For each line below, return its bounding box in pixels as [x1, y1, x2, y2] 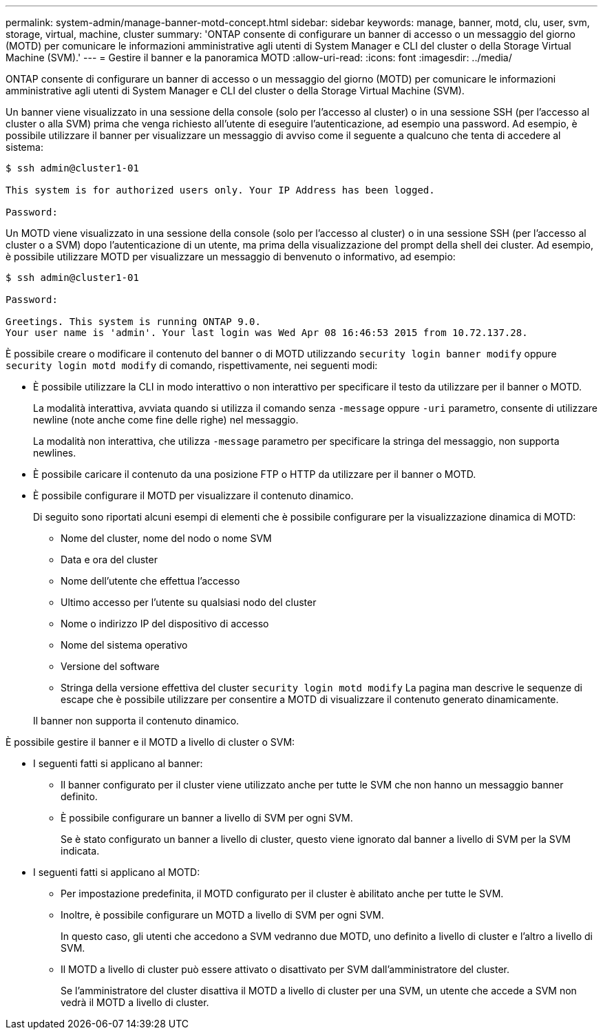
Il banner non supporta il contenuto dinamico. [33, 715, 240, 726]
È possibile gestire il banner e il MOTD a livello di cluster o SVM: [6, 736, 295, 748]
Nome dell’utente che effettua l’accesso [61, 575, 240, 587]
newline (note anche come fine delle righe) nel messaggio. [33, 414, 299, 426]
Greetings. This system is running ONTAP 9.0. [6, 316, 261, 327]
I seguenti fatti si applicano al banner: [33, 757, 203, 769]
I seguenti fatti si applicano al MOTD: [33, 866, 200, 878]
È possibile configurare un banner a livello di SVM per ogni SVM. [61, 812, 353, 824]
